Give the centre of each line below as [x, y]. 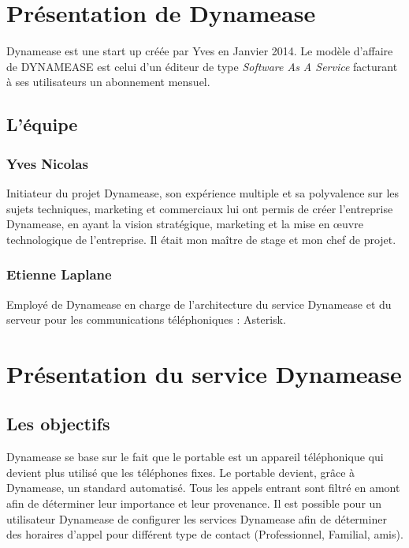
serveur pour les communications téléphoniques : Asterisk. [146, 319]
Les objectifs [58, 424]
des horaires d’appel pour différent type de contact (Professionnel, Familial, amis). [205, 534]
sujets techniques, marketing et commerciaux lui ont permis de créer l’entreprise [200, 208]
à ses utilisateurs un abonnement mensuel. [108, 82]
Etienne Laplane [59, 274]
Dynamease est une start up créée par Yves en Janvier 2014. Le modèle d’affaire [200, 51]
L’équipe [42, 124]
